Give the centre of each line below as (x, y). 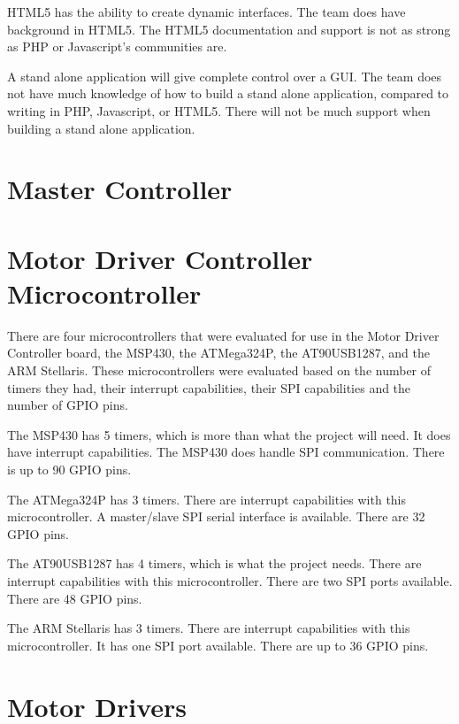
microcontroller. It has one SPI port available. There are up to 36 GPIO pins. (218, 645)
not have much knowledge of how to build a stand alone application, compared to (228, 93)
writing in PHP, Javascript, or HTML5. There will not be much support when (219, 110)
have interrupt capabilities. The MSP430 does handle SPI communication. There (226, 452)
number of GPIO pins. (68, 405)
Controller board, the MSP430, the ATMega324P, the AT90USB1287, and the (218, 353)
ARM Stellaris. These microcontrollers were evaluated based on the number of (219, 370)
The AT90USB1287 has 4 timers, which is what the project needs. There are (214, 563)
